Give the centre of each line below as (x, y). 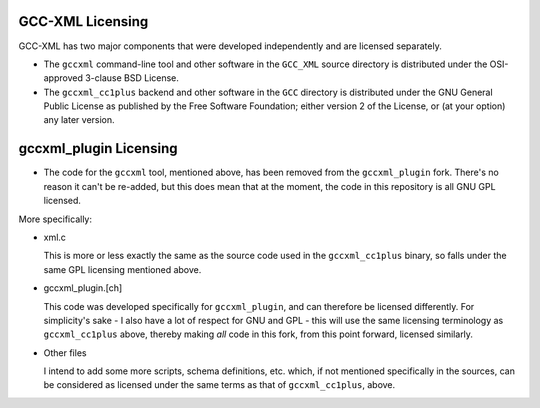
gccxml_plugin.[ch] (83, 288)
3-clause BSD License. (132, 78)
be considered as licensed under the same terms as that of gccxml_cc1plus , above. (219, 385)
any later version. (79, 120)
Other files (65, 352)
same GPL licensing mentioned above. (122, 269)
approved (63, 78)
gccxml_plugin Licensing (98, 148)
